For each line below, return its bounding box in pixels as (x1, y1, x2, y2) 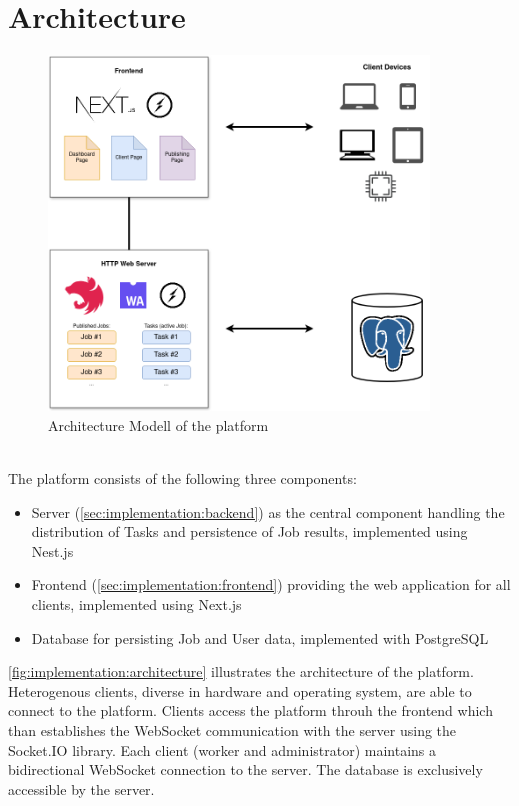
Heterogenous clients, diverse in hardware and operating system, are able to (8, 680, 472, 701)
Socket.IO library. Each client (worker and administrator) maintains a (8, 739, 437, 760)
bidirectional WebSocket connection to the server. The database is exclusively (8, 759, 483, 780)
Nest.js (31, 540, 74, 561)
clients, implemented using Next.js (31, 594, 242, 615)
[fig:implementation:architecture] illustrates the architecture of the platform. (8, 661, 474, 682)
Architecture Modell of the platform (48, 414, 269, 435)
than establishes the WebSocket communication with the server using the (8, 719, 457, 740)
